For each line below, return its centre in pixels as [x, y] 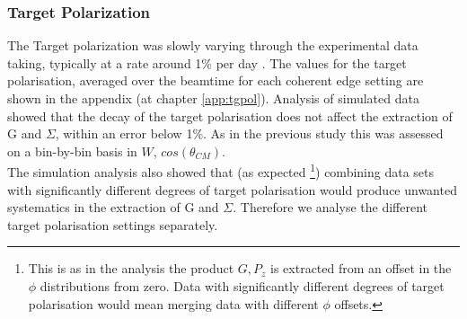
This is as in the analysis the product [131, 268]
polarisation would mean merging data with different [173, 303]
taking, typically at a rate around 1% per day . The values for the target [207, 62]
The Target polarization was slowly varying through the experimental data [213, 45]
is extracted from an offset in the [361, 268]
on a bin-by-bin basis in [72, 151]
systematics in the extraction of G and [113, 207]
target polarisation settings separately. [113, 224]
